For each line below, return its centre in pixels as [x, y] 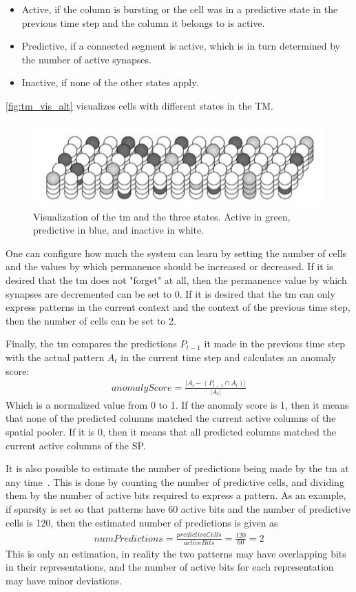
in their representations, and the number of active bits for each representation [170, 567]
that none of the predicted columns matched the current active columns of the [171, 418]
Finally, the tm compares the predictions [91, 344]
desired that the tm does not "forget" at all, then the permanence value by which [176, 280]
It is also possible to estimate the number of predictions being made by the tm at [177, 468]
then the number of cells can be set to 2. [91, 320]
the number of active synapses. [86, 59]
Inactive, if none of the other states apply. [110, 82]
